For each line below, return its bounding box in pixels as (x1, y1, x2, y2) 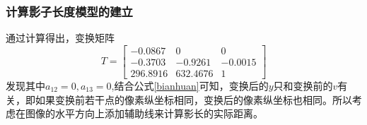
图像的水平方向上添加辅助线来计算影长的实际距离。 (25, 106, 263, 121)
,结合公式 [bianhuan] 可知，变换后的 (111, 78, 269, 93)
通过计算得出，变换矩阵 (6, 30, 115, 45)
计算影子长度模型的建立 (6, 2, 133, 20)
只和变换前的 (273, 78, 333, 93)
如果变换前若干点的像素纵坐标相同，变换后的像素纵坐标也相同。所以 (35, 92, 352, 107)
